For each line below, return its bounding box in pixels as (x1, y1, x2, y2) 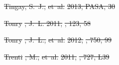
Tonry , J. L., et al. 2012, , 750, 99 (4, 34, 112, 45)
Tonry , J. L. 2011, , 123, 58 (4, 17, 91, 28)
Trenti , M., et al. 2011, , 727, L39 (4, 51, 110, 61)
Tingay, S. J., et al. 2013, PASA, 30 (4, 1, 115, 11)
